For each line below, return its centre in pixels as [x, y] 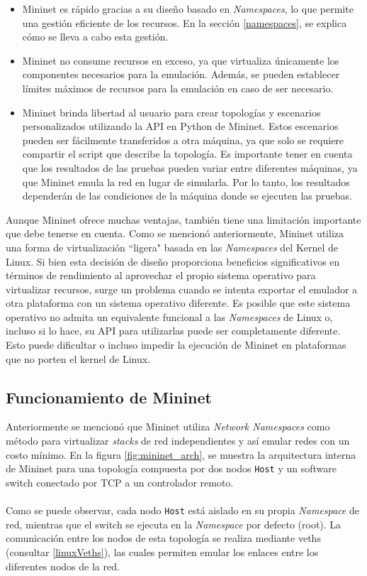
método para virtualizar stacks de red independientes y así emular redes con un [178, 441]
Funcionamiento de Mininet [109, 397]
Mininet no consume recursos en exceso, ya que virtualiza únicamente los [181, 60]
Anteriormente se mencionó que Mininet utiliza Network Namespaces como [168, 426]
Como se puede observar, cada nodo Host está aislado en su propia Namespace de [182, 510]
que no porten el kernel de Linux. [78, 358]
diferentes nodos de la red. [63, 566]
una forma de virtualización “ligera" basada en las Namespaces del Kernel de [172, 247]
